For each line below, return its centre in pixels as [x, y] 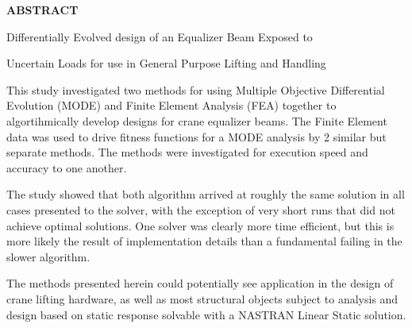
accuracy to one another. [67, 167]
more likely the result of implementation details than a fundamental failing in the [204, 241]
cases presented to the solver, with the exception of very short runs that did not [201, 209]
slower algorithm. [48, 256]
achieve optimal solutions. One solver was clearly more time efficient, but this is [200, 225]
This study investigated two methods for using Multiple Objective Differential [196, 89]
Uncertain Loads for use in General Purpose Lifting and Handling [166, 63]
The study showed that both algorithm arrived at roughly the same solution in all [206, 194]
